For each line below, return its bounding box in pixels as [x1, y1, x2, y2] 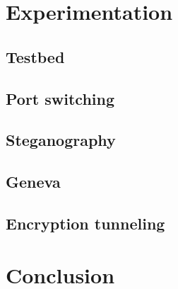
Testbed [6, 45, 65, 67]
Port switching [6, 87, 115, 109]
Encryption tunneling [6, 212, 165, 234]
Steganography [6, 129, 116, 151]
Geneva [6, 171, 61, 193]
